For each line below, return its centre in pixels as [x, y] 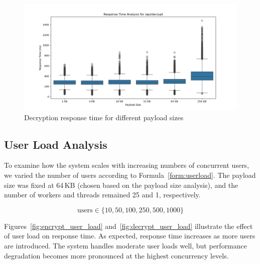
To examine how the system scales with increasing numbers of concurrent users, [127, 165]
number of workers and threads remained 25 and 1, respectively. [102, 195]
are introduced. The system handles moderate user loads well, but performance [125, 245]
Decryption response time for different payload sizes [104, 117]
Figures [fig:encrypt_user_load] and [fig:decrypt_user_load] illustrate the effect [128, 226]
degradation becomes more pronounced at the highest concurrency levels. [116, 255]
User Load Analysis [56, 144]
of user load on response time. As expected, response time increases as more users [130, 236]
